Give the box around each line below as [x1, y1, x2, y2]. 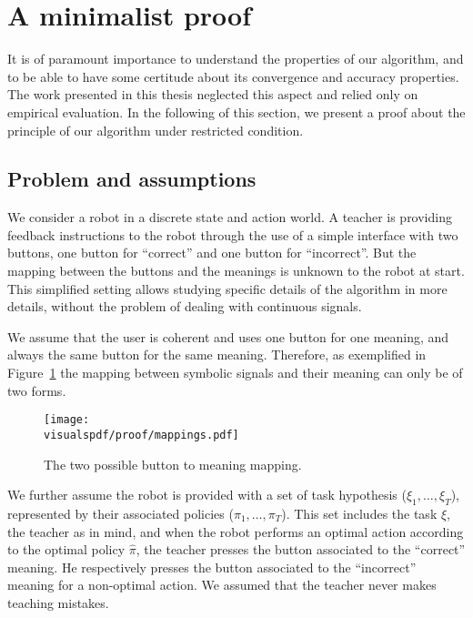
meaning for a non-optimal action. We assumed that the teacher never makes [7, 575, 437, 594]
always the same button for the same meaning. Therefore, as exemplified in [7, 345, 427, 364]
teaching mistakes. [7, 593, 109, 612]
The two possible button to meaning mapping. [44, 454, 302, 473]
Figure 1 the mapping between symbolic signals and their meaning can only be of [7, 363, 463, 382]
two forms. [7, 380, 66, 400]
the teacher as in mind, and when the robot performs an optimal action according [7, 522, 464, 541]
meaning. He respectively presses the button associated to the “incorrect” [7, 557, 417, 576]
